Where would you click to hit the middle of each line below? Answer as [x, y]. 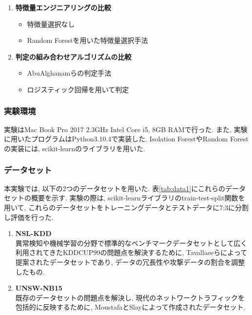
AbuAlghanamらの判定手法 [69, 73]
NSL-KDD [33, 233]
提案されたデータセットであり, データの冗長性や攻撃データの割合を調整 [130, 262]
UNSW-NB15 [39, 288]
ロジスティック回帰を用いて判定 [78, 89]
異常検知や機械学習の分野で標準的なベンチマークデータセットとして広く [131, 243]
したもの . [30, 271]
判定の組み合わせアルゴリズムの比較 [73, 56]
